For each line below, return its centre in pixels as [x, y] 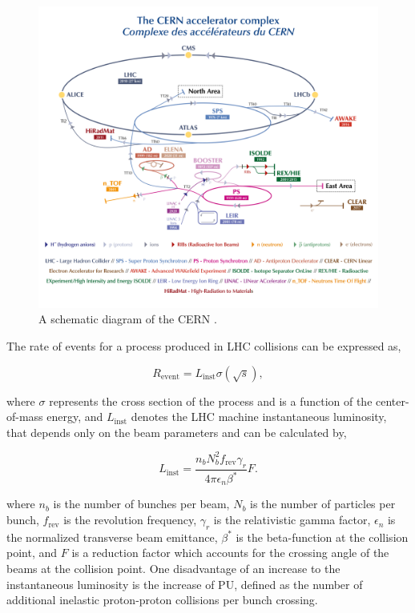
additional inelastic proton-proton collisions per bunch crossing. [162, 600]
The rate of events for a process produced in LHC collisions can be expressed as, [204, 345]
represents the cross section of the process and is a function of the [211, 401]
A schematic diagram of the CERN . [128, 319]
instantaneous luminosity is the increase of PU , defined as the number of [185, 584]
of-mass [25, 417]
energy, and [75, 417]
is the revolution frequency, [130, 520]
